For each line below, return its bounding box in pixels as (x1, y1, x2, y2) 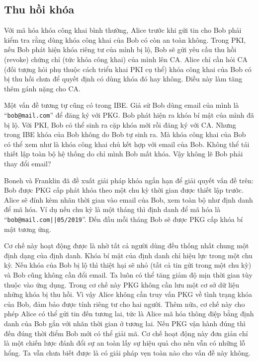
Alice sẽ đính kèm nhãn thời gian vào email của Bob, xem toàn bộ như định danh (4, 194, 253, 205)
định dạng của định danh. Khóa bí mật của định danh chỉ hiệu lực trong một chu (4, 250, 253, 260)
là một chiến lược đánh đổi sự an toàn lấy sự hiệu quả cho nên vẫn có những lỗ (4, 338, 246, 348)
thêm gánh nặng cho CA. (4, 83, 81, 93)
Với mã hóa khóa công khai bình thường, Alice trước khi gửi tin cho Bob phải (4, 25, 242, 35)
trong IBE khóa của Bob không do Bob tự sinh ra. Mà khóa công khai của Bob (4, 129, 246, 140)
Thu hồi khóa (4, 1, 75, 17)
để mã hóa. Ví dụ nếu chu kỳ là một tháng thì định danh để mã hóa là (4, 204, 221, 215)
